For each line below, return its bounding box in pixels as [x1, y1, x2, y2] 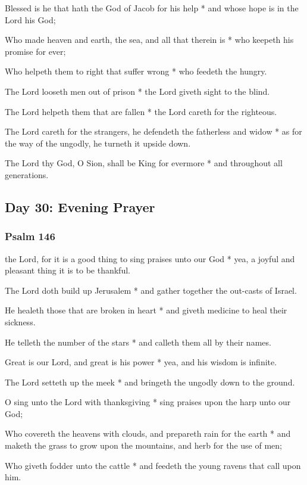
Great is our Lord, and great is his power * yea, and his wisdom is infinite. [5, 356, 277, 368]
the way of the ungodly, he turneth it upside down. [5, 136, 191, 149]
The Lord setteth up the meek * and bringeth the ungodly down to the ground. [5, 375, 295, 388]
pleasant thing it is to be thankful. [5, 264, 130, 276]
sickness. [5, 315, 36, 328]
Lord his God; [5, 13, 56, 26]
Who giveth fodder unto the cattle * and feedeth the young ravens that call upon [5, 459, 301, 471]
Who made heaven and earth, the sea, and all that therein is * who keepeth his [5, 33, 294, 46]
